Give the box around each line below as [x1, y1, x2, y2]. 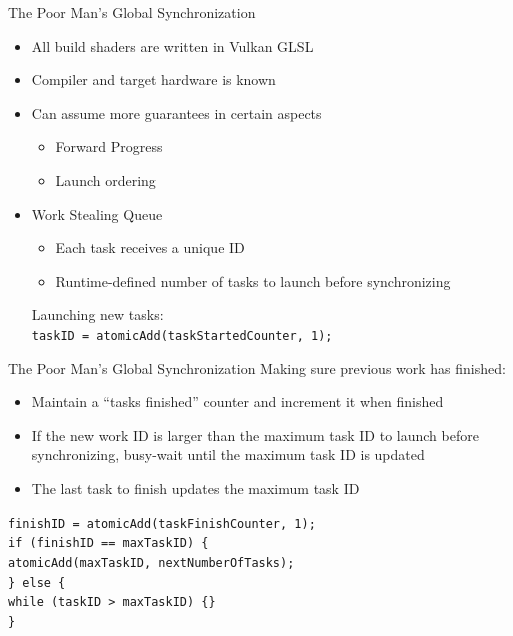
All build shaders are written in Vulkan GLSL [31, 35, 314, 56]
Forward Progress [55, 136, 163, 157]
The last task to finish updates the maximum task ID [31, 477, 360, 498]
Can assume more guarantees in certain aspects [31, 102, 322, 123]
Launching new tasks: [31, 304, 164, 325]
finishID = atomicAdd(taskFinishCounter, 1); [8, 516, 316, 531]
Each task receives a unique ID [55, 237, 245, 258]
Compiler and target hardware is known [31, 69, 276, 90]
